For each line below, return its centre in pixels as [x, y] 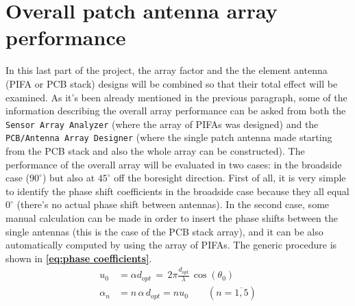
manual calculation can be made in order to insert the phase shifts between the [172, 217]
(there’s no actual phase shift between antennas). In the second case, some [173, 204]
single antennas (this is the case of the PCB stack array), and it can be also [164, 231]
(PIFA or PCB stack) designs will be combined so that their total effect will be [172, 83]
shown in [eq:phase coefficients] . [79, 258]
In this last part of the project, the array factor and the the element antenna [167, 70]
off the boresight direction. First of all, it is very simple [230, 178]
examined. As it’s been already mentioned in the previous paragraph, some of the [176, 97]
